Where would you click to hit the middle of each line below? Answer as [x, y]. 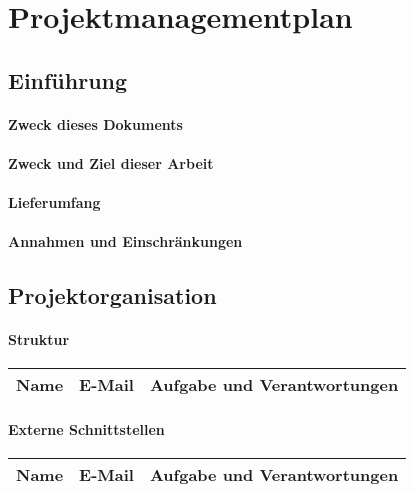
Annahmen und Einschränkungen [125, 241]
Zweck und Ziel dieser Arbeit [111, 162]
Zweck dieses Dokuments [95, 123]
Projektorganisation [112, 295]
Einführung [68, 79]
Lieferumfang [54, 202]
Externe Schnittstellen [86, 429]
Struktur [39, 339]
